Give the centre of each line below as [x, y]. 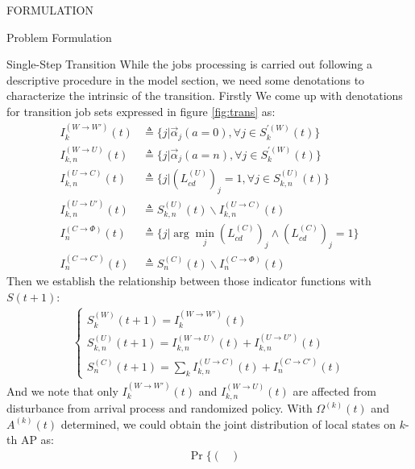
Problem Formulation [59, 37]
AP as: [37, 440]
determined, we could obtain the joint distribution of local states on [228, 423]
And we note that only [62, 390]
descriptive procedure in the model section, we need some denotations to [186, 79]
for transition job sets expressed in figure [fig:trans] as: [141, 111]
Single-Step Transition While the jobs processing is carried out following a [190, 64]
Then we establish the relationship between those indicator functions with [189, 280]
